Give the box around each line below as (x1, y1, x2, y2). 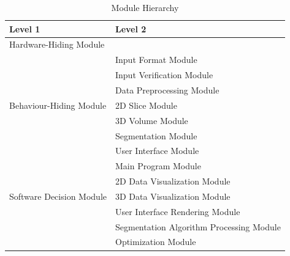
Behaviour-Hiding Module (9, 98, 107, 111)
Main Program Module (115, 159, 201, 172)
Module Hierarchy (111, 1, 179, 13)
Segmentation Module (115, 129, 197, 142)
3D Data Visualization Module (115, 189, 231, 202)
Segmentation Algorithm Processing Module (115, 220, 281, 233)
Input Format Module (115, 53, 197, 66)
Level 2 (115, 22, 147, 35)
